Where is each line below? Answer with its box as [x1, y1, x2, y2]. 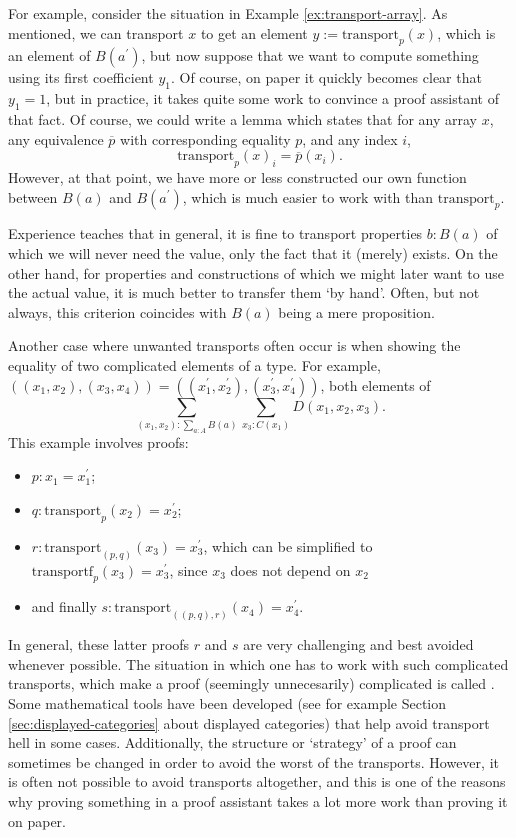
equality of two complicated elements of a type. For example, [8, 354, 381, 375]
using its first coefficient [8, 67, 154, 88]
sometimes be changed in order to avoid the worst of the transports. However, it [8, 751, 499, 772]
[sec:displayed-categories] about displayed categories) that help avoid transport [8, 712, 490, 733]
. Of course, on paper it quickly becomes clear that [170, 67, 482, 88]
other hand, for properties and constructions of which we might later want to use [8, 262, 504, 283]
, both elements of [320, 374, 431, 395]
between [8, 186, 58, 207]
